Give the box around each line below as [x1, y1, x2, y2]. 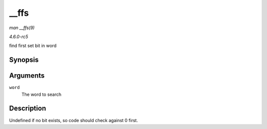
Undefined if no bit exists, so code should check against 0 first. [9, 117, 138, 123]
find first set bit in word [9, 43, 57, 49]
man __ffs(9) [9, 25, 35, 31]
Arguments [9, 72, 45, 80]
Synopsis [9, 56, 39, 64]
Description [9, 104, 46, 113]
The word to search [21, 91, 62, 97]
